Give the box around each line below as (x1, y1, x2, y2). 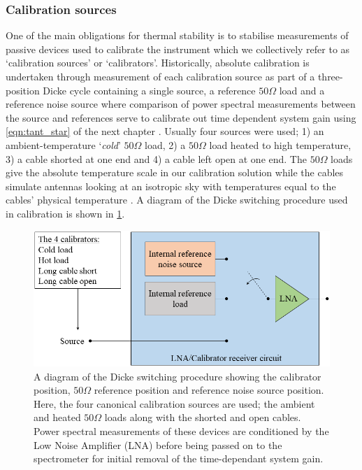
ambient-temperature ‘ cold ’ (6, 137, 121, 152)
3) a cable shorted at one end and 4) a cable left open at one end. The (6, 151, 307, 166)
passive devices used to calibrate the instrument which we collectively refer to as (6, 41, 350, 56)
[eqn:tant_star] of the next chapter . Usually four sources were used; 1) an (6, 124, 324, 138)
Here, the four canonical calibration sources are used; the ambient (34, 396, 315, 411)
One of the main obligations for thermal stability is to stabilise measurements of (6, 28, 349, 43)
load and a (279, 83, 325, 97)
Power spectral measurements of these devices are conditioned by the (34, 424, 329, 439)
